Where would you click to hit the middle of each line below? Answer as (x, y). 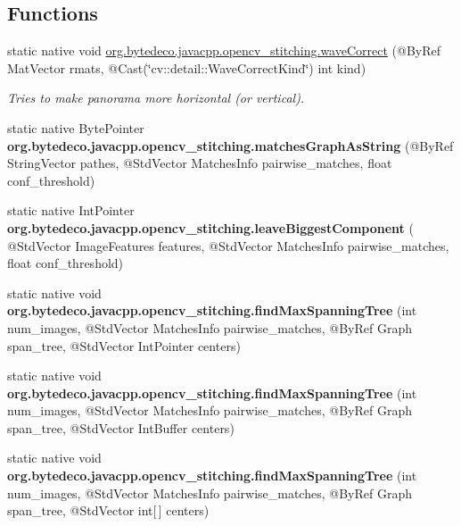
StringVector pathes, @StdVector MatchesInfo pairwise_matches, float (200, 163)
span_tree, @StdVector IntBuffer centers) (121, 427)
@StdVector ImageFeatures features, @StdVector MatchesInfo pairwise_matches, (228, 245)
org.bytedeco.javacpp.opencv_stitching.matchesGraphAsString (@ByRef (230, 145)
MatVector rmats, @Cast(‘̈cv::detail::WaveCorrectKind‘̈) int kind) (187, 67)
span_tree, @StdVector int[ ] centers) (108, 510)
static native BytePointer (76, 127)
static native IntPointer (71, 210)
